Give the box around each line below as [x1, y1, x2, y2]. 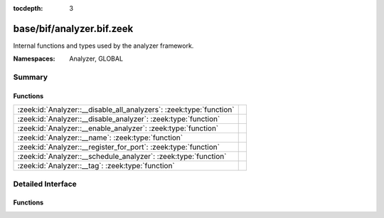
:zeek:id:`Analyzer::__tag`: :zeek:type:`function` [17, 161, 175, 171]
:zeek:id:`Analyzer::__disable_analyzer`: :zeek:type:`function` [17, 114, 220, 124]
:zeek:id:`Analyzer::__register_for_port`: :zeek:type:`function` [17, 142, 220, 152]
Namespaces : [13, 54, 55, 63]
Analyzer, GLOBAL [69, 54, 124, 63]
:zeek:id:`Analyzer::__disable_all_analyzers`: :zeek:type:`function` [17, 105, 235, 115]
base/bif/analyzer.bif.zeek [13, 22, 134, 35]
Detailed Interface [13, 179, 78, 189]
